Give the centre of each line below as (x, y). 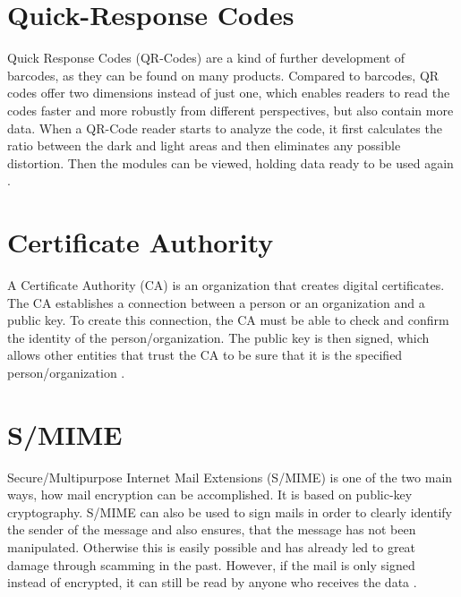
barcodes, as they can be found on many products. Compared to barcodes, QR (223, 75)
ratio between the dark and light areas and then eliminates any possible (204, 145)
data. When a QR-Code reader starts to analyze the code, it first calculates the (225, 128)
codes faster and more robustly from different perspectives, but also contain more (230, 110)
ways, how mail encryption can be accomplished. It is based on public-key (210, 495)
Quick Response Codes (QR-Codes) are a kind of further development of (206, 58)
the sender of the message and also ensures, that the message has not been (212, 529)
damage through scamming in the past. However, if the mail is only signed (211, 564)
